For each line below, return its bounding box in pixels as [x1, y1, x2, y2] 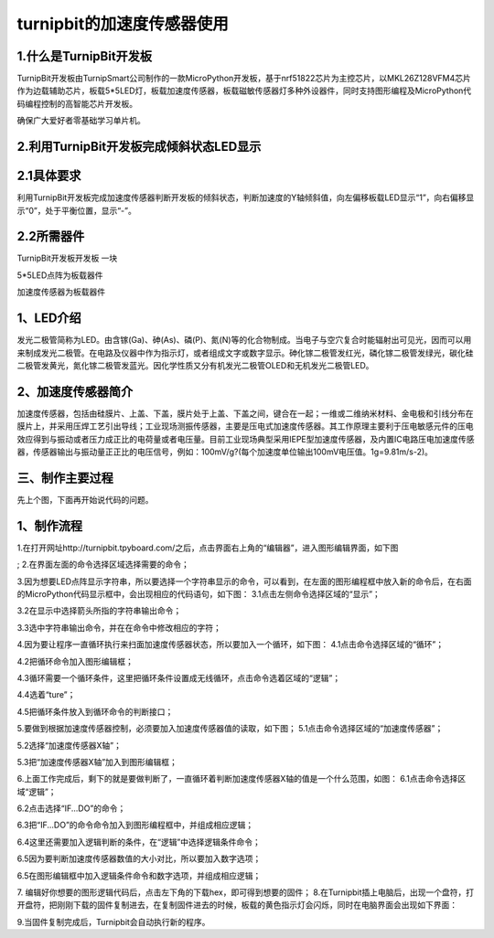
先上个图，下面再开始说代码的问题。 [16, 494, 154, 505]
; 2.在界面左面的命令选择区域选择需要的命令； [16, 559, 189, 570]
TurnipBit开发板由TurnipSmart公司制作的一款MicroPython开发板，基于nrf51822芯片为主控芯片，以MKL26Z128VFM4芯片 [16, 73, 471, 84]
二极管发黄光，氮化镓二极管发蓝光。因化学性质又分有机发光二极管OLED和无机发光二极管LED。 [16, 359, 374, 370]
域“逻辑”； [16, 786, 57, 797]
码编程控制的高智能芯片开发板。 [16, 98, 137, 109]
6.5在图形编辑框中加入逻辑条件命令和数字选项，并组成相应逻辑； [16, 869, 262, 881]
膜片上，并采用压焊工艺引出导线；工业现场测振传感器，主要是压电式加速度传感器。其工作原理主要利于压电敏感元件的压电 [16, 421, 474, 432]
